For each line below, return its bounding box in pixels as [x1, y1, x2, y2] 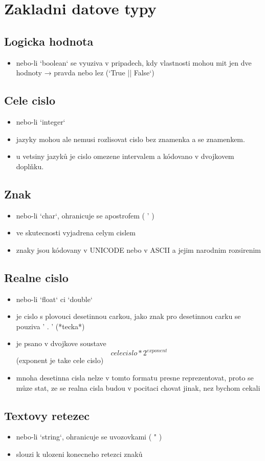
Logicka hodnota [4, 33, 94, 49]
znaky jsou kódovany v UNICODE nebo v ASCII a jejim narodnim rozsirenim [16, 244, 261, 255]
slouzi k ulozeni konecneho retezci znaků [16, 448, 143, 459]
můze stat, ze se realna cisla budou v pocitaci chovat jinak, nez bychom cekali [16, 382, 260, 393]
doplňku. [16, 161, 44, 171]
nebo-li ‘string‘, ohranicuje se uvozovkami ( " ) [16, 431, 162, 442]
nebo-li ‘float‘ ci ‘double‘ [16, 293, 93, 304]
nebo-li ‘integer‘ [16, 116, 65, 127]
